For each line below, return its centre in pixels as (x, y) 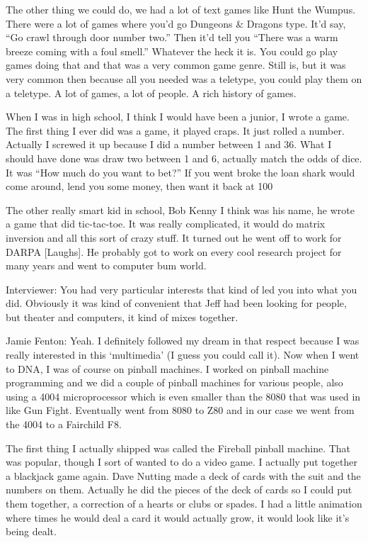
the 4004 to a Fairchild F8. (64, 424)
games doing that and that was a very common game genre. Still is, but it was (176, 65)
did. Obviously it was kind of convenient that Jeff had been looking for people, (176, 303)
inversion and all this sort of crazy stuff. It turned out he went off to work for (174, 237)
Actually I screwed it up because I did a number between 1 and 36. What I (169, 144)
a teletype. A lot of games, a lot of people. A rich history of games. (151, 93)
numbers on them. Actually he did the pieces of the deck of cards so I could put (179, 489)
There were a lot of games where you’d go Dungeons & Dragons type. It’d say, (176, 23)
